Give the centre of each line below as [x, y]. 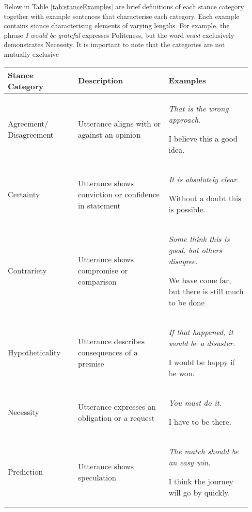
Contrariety [27, 271]
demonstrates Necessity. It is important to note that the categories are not [114, 44]
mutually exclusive [31, 54]
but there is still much [206, 291]
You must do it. [195, 402]
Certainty [24, 194]
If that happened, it [201, 332]
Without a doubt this [205, 198]
